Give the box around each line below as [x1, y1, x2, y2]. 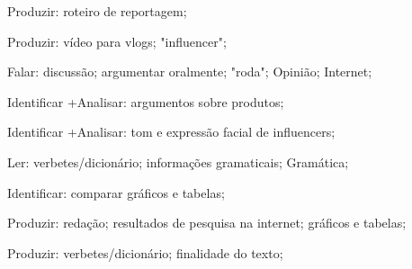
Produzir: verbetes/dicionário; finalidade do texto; [7, 243, 283, 262]
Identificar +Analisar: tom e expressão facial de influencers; [7, 122, 336, 141]
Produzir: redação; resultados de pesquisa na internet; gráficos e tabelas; [7, 213, 407, 232]
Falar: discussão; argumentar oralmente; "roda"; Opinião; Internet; [7, 62, 372, 81]
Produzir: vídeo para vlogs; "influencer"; [7, 31, 227, 50]
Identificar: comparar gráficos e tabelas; [7, 183, 225, 202]
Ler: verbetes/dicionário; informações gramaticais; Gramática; [7, 152, 349, 171]
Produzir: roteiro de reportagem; [7, 2, 187, 20]
